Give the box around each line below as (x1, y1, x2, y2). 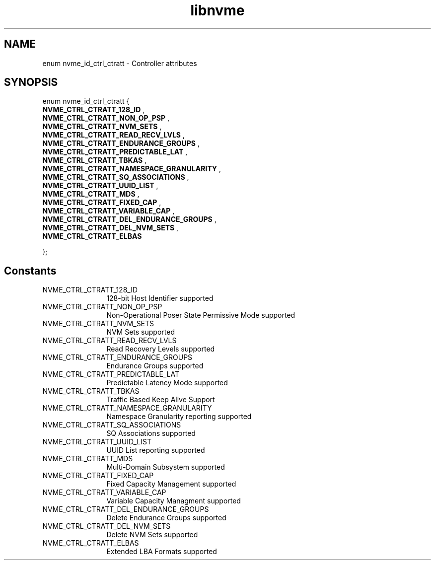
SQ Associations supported (106, 429, 196, 438)
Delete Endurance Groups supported (106, 513, 226, 522)
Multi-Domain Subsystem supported (106, 463, 225, 472)
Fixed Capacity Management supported (106, 480, 236, 489)
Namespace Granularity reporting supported (106, 412, 252, 421)
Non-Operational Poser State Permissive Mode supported (106, 311, 295, 320)
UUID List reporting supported (106, 446, 205, 455)
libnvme (190, 2, 245, 19)
